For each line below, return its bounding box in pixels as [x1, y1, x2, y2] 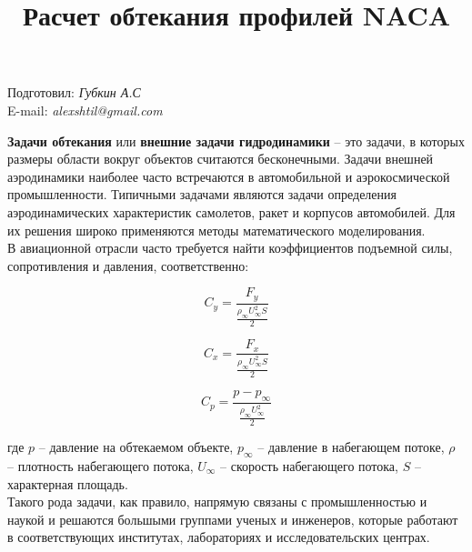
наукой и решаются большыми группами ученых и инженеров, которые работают [7, 509, 458, 528]
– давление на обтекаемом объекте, [38, 437, 234, 457]
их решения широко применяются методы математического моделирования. [7, 220, 426, 239]
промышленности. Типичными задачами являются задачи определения [7, 185, 397, 204]
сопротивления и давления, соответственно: [7, 256, 249, 275]
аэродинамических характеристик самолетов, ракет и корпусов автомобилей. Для [7, 202, 456, 221]
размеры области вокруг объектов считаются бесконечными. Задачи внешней [7, 149, 434, 168]
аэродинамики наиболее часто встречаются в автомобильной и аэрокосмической [7, 166, 450, 186]
